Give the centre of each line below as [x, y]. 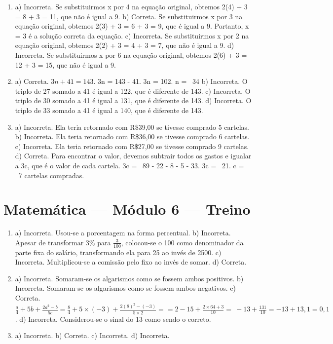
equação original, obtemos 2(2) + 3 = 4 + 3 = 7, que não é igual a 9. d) [125, 45]
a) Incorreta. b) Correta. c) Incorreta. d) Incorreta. [92, 335]
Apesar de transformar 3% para [63, 242]
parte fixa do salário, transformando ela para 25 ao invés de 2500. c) [118, 252]
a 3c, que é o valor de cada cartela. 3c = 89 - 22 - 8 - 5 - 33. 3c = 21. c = [129, 165]
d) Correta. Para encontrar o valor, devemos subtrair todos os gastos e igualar [133, 156]
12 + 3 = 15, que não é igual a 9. [65, 64]
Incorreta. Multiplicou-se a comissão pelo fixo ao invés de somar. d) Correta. [131, 262]
